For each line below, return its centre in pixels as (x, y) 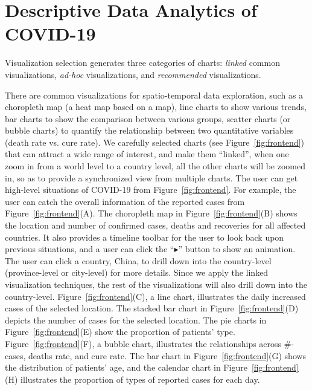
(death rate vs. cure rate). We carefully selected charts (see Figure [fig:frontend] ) (154, 142)
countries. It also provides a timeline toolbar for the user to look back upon (145, 237)
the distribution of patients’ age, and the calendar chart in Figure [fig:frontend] (152, 367)
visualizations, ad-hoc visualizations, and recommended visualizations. (133, 74)
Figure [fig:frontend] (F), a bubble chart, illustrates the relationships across (143, 343)
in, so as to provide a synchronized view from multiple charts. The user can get (151, 177)
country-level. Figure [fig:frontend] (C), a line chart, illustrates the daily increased (155, 296)
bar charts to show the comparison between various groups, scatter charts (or (148, 118)
